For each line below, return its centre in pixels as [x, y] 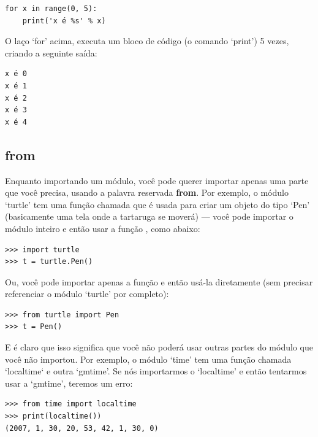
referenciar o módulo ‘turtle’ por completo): [87, 294]
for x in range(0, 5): [51, 9]
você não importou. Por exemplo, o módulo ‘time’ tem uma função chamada [148, 359]
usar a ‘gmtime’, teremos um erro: [69, 383]
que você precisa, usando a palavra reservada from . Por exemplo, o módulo [147, 192]
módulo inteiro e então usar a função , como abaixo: [103, 228]
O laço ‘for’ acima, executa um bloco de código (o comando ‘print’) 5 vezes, [147, 41]
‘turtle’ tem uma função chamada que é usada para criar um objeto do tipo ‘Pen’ [157, 204]
